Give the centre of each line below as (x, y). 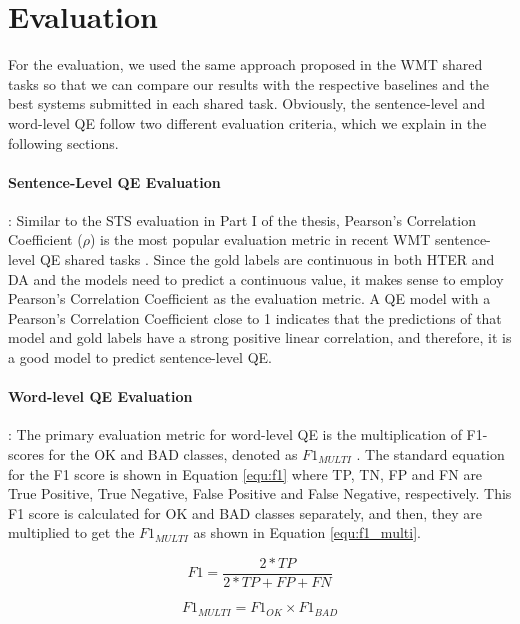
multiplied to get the (71, 532)
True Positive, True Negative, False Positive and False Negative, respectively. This (260, 493)
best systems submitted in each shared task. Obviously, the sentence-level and (247, 103)
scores (26, 454)
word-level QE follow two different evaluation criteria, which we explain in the (247, 122)
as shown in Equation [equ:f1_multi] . (307, 532)
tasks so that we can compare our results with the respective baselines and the (248, 83)
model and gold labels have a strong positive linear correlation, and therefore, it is (260, 337)
